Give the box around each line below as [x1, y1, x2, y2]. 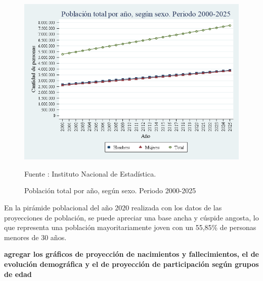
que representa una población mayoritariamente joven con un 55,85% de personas [4, 222, 256, 233]
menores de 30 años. [4, 232, 67, 242]
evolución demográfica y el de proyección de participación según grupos [4, 259, 259, 269]
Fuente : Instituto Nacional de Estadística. [24, 168, 156, 179]
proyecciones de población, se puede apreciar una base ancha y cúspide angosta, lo [4, 212, 259, 222]
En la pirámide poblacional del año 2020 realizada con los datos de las [4, 202, 222, 213]
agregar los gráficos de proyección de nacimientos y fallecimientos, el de [4, 249, 259, 259]
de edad [4, 268, 32, 279]
